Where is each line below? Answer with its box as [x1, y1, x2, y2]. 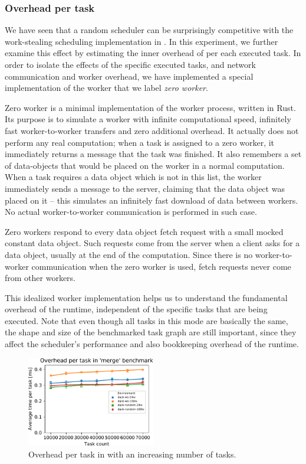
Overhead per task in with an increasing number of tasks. [28, 447, 236, 460]
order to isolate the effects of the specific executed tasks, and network [5, 58, 256, 70]
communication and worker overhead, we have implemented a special [5, 70, 254, 82]
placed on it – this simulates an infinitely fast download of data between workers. [5, 194, 298, 206]
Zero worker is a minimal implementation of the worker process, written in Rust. [5, 101, 296, 113]
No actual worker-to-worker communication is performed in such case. [5, 205, 257, 218]
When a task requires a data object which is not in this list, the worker [5, 171, 262, 183]
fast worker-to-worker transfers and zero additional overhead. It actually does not [5, 124, 299, 136]
